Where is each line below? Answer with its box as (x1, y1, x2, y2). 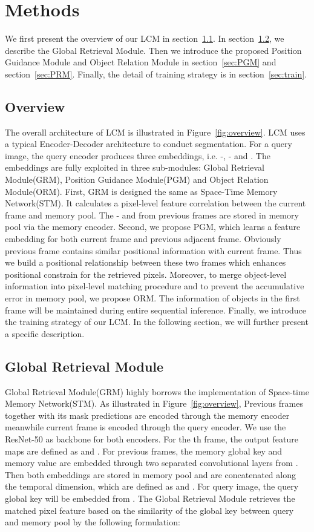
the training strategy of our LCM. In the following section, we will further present (5, 315, 309, 328)
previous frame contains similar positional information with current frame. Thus (5, 244, 302, 257)
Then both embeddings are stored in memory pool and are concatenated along (5, 468, 296, 481)
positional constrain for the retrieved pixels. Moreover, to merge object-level (5, 268, 287, 280)
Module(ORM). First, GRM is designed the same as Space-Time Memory (5, 185, 278, 197)
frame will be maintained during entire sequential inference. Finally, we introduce (5, 303, 306, 316)
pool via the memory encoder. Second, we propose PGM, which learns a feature (5, 220, 301, 233)
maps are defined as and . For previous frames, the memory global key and (5, 444, 283, 457)
